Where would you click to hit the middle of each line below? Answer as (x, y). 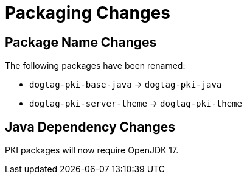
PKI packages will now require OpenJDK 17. (92, 150)
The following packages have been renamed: (95, 66)
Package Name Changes (81, 42)
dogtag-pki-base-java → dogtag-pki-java (126, 85)
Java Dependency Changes (90, 127)
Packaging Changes (88, 13)
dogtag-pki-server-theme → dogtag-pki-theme (136, 104)
